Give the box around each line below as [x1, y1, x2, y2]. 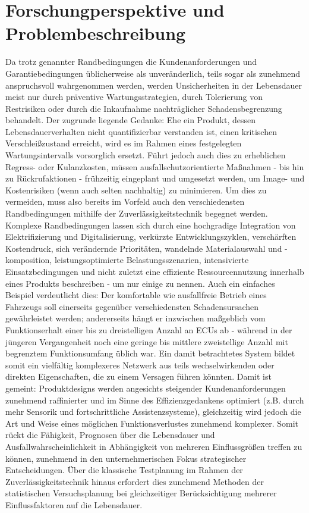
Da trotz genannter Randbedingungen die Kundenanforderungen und [5, 55, 257, 68]
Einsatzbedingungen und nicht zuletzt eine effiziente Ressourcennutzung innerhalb [5, 265, 304, 277]
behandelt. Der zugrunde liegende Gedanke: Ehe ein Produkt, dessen [5, 114, 256, 126]
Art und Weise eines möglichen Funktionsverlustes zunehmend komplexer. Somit [5, 417, 299, 429]
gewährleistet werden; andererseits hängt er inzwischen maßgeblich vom [5, 312, 266, 324]
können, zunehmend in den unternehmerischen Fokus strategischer [5, 452, 247, 464]
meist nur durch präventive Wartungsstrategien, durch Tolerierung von [5, 90, 263, 103]
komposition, [5, 254, 52, 266]
